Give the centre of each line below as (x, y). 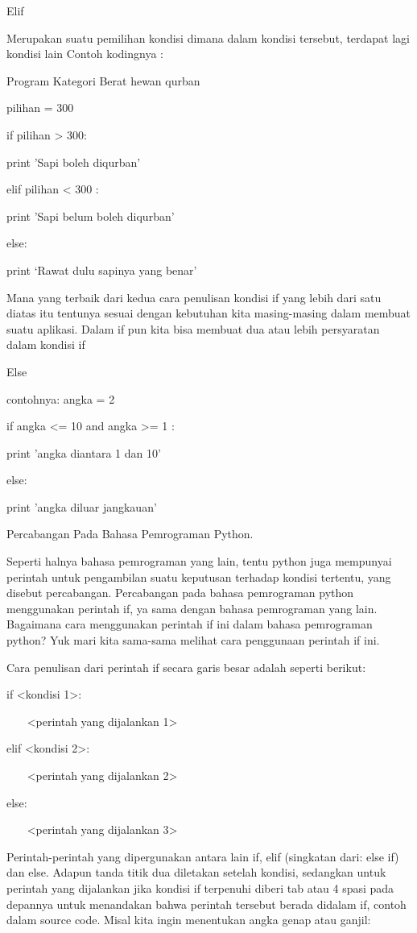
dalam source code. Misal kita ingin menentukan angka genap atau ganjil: (189, 920)
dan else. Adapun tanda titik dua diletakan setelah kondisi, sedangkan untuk (196, 872)
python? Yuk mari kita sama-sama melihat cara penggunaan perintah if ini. (193, 640)
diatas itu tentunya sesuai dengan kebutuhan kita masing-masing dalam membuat (209, 313)
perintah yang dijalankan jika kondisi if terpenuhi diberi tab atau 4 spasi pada (200, 887)
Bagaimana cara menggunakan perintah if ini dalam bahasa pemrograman (190, 624)
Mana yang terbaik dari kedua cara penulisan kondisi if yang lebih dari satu (194, 297)
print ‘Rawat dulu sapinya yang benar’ (102, 270)
